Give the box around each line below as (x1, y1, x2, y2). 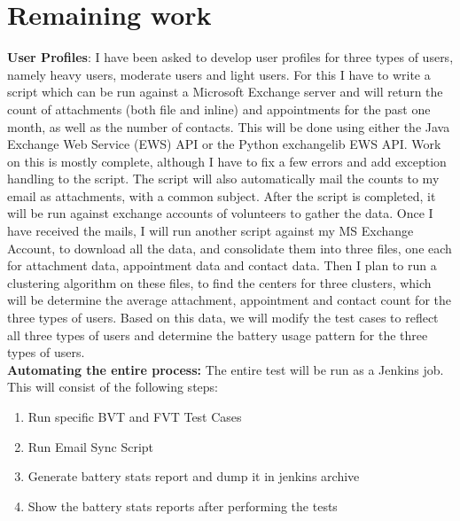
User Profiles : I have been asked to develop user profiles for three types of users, (7, 48, 454, 66)
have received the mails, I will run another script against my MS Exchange (7, 222, 414, 240)
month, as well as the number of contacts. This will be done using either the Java (7, 117, 450, 136)
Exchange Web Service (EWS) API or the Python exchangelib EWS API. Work (7, 135, 441, 153)
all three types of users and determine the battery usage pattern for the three (7, 325, 428, 344)
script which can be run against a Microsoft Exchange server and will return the (7, 82, 443, 101)
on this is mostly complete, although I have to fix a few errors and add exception (7, 152, 447, 170)
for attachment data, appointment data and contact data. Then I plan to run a (7, 256, 437, 275)
